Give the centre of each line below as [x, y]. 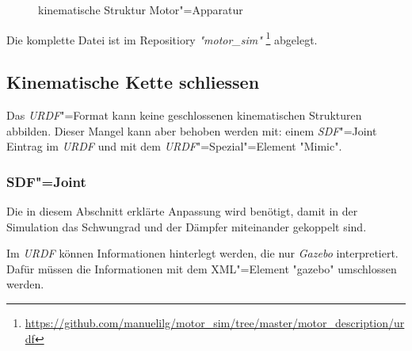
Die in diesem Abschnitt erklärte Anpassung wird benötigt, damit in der [182, 211]
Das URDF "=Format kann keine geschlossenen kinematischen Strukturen [184, 115]
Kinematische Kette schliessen [133, 82]
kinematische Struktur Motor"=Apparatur [141, 10]
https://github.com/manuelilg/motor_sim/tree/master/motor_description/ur [215, 323]
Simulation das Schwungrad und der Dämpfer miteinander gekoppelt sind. [187, 226]
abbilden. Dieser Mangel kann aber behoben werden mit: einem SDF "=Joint [192, 130]
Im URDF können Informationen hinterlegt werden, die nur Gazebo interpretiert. [202, 253]
